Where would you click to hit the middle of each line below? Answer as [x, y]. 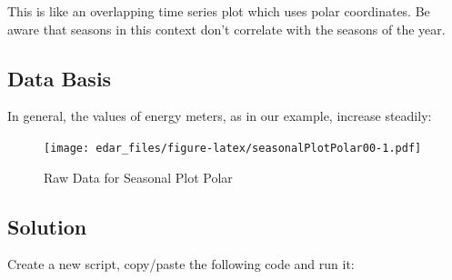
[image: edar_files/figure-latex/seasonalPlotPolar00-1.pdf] [233, 148]
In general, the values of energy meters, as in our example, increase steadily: [220, 116]
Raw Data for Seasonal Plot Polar [138, 177]
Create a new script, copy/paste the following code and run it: [181, 264]
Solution [47, 226]
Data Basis [60, 78]
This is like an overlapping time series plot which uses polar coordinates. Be [219, 11]
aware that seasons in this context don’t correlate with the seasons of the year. [226, 29]
